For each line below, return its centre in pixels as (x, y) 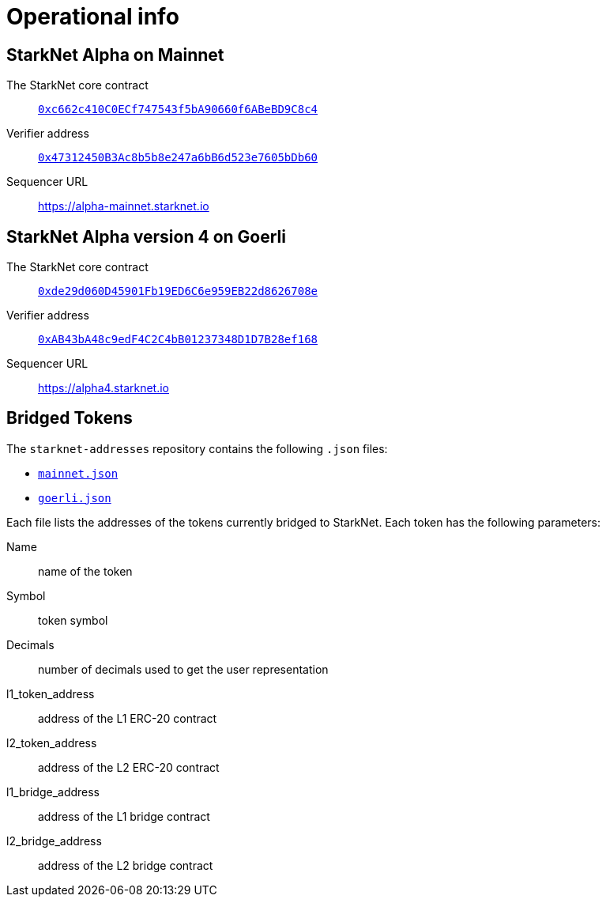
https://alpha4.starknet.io (104, 388)
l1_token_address (51, 693)
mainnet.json (78, 473)
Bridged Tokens (70, 418)
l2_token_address (52, 742)
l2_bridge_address (54, 841)
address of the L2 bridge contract (126, 865)
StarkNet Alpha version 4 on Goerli (146, 236)
